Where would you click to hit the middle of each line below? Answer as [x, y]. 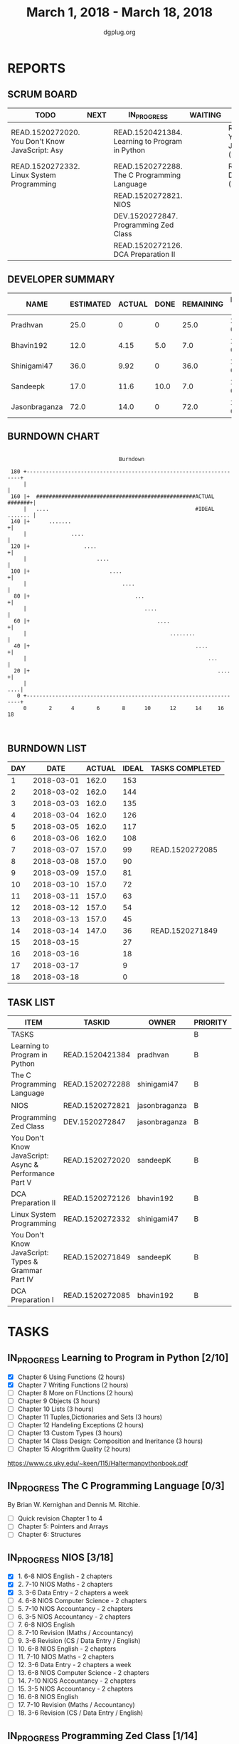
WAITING [206, 115]
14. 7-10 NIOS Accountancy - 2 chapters [77, 1681]
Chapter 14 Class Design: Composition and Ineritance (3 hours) [110, 1441]
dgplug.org [119, 32]
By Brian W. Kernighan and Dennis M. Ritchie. [74, 1505]
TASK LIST [31, 1002]
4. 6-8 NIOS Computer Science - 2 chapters [82, 1600]
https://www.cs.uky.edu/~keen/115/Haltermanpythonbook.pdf [98, 1464]
